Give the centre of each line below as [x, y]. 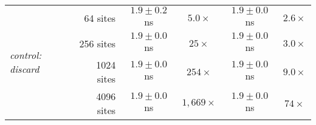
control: [26, 55]
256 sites [98, 43]
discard [25, 69]
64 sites [100, 18]
